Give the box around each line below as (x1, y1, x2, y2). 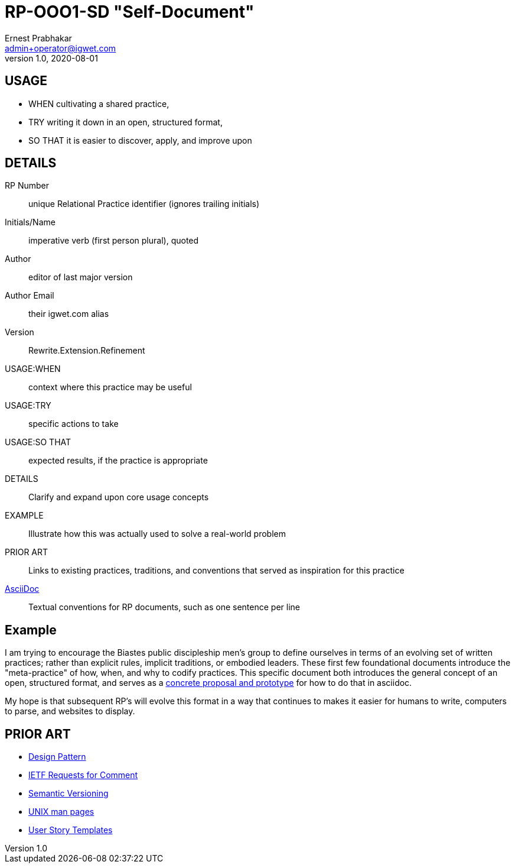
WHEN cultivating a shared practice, (28, 98, 170, 109)
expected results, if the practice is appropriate (28, 455, 208, 466)
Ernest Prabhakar (5, 33, 72, 43)
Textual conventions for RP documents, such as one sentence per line (28, 602, 301, 613)
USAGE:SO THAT (5, 437, 71, 448)
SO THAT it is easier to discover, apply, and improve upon (28, 135, 252, 145)
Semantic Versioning (28, 788, 109, 799)
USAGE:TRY (5, 400, 51, 411)
